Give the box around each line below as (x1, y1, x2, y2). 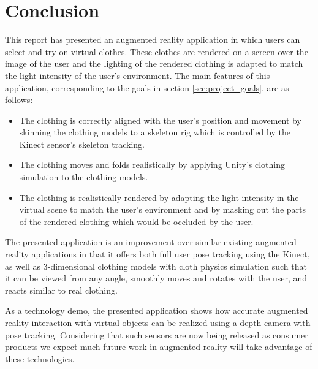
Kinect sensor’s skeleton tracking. (19, 137, 145, 150)
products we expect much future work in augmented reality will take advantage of (5, 340, 312, 353)
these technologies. (5, 352, 75, 365)
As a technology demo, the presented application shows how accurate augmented (5, 304, 308, 317)
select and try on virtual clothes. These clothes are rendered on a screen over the (5, 45, 308, 58)
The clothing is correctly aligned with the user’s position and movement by (19, 113, 301, 126)
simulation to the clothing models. (19, 170, 148, 183)
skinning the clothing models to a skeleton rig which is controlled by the (19, 126, 290, 139)
